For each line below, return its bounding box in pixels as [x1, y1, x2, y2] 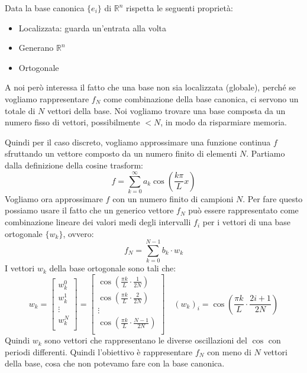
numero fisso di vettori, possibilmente [5, 116, 140, 128]
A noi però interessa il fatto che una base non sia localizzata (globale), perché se [5, 81, 296, 93]
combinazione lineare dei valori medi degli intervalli [5, 216, 191, 228]
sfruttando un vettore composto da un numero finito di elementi [5, 147, 237, 160]
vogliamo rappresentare [5, 92, 89, 105]
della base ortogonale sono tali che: [49, 262, 176, 274]
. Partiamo [246, 147, 285, 160]
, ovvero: [63, 227, 94, 239]
